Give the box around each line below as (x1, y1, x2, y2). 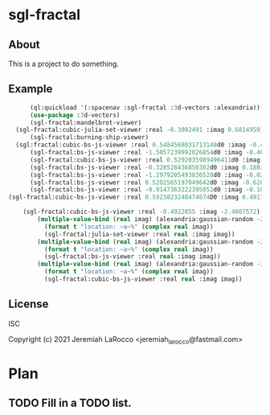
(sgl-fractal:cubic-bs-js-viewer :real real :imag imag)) (43, 275, 243, 283)
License (8, 298, 49, 311)
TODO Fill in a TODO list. (8, 397, 132, 410)
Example (8, 82, 53, 96)
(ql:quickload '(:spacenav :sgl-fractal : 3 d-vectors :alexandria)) (29, 103, 261, 112)
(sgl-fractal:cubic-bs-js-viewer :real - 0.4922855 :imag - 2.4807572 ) (22, 207, 261, 216)
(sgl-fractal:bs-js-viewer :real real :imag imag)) (43, 253, 221, 261)
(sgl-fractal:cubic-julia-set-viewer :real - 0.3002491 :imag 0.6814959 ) (15, 126, 264, 134)
